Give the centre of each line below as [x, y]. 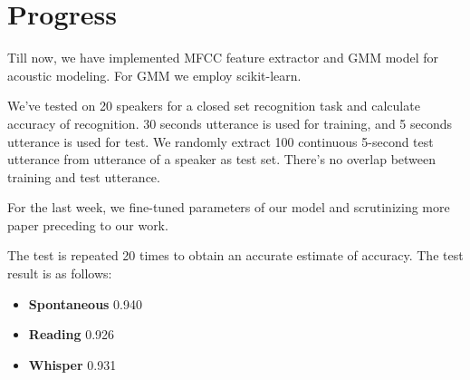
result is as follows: [60, 273]
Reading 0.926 [72, 334]
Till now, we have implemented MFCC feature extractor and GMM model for [223, 58]
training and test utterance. [84, 176]
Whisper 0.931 [72, 364]
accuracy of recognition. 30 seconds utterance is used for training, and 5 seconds [230, 123]
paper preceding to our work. [88, 224]
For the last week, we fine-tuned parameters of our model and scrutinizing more [229, 207]
